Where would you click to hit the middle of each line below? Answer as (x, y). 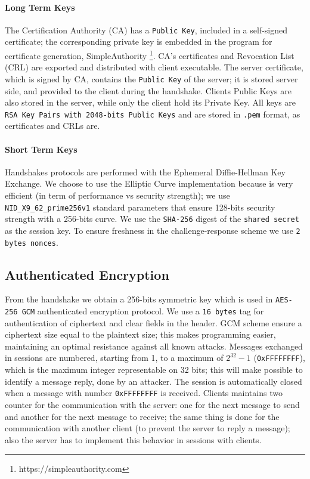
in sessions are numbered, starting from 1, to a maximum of (114, 358)
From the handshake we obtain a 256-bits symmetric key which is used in (139, 299)
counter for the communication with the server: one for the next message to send (152, 404)
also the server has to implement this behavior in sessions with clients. (133, 439)
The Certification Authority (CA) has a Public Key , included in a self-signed (146, 30)
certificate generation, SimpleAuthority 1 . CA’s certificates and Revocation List (150, 55)
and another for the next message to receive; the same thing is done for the (142, 416)
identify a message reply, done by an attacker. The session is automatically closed (154, 381)
